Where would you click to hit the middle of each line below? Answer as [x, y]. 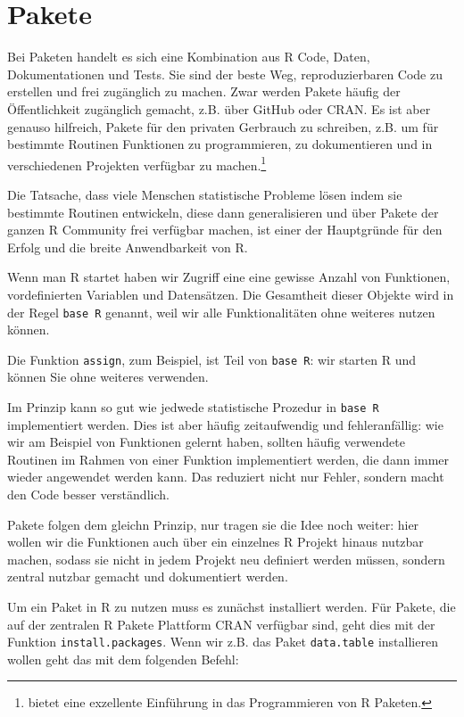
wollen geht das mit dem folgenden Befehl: [123, 659]
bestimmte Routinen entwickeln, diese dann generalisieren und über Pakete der [223, 212]
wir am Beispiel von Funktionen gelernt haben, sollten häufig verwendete [206, 442]
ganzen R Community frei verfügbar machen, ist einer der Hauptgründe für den [225, 230]
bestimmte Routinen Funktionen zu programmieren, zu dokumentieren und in [220, 144]
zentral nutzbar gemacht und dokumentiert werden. [148, 577]
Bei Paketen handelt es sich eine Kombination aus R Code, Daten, [189, 57]
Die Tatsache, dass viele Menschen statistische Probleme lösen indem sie [205, 194]
